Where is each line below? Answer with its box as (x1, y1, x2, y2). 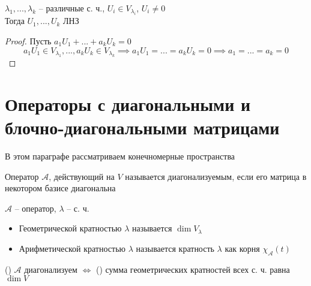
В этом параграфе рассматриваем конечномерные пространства (5, 149, 235, 162)
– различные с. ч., (38, 2, 105, 14)
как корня (225, 242, 260, 254)
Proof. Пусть (5, 35, 52, 47)
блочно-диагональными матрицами (5, 115, 280, 139)
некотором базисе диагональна (5, 182, 116, 194)
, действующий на (49, 170, 115, 182)
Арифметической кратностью (19, 242, 126, 254)
